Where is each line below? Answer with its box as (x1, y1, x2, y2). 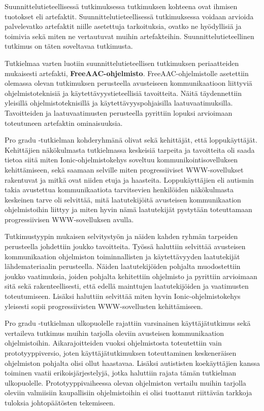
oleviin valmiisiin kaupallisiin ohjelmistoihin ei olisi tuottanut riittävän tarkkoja (5, 387, 252, 398)
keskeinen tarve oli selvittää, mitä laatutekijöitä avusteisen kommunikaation (5, 194, 241, 204)
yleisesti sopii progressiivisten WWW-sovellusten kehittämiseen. (5, 300, 203, 311)
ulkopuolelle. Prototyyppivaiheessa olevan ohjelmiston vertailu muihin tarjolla (5, 377, 246, 388)
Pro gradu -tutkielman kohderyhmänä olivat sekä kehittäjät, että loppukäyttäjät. (5, 134, 257, 145)
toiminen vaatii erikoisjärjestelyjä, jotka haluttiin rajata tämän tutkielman (5, 367, 237, 378)
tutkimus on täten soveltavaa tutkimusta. (5, 41, 133, 51)
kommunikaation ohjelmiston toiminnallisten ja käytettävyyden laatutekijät (5, 251, 240, 261)
